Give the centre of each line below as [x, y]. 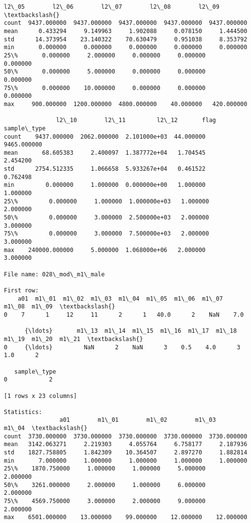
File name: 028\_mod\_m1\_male [54, 274]
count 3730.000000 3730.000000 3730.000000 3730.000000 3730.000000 [126, 436]
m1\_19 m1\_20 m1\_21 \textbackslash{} [74, 339]
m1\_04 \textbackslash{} [46, 428]
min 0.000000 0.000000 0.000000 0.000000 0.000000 [126, 47]
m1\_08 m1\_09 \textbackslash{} [60, 307]
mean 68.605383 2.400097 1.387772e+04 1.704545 [105, 153]
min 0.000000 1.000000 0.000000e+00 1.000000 [105, 185]
